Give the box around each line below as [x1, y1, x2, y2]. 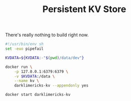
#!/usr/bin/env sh [5, 42, 44, 47]
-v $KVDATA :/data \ [14, 74, 55, 79]
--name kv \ [14, 78, 39, 83]
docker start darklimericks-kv [5, 92, 71, 97]
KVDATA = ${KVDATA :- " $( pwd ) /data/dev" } [5, 55, 84, 60]
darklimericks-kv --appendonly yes [14, 83, 89, 88]
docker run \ [5, 64, 33, 69]
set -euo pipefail [5, 46, 44, 51]
